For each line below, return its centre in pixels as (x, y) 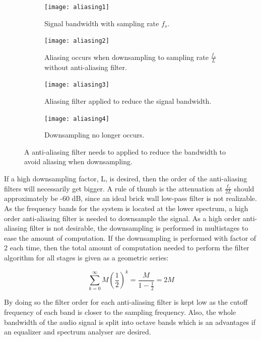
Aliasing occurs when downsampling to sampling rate (126, 57)
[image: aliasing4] (77, 119)
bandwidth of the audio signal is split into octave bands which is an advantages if (130, 322)
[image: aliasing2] (77, 41)
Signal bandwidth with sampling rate (102, 23)
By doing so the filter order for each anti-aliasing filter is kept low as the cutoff (126, 302)
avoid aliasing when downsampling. (78, 161)
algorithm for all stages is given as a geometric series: (86, 257)
